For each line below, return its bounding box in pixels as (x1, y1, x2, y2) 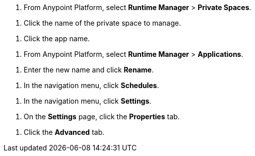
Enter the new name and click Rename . (24, 65, 154, 74)
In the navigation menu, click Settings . (24, 97, 152, 105)
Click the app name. (24, 34, 90, 43)
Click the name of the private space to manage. (24, 19, 181, 27)
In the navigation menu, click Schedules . (24, 81, 159, 90)
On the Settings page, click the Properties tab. (24, 112, 180, 121)
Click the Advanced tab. (24, 128, 105, 136)
